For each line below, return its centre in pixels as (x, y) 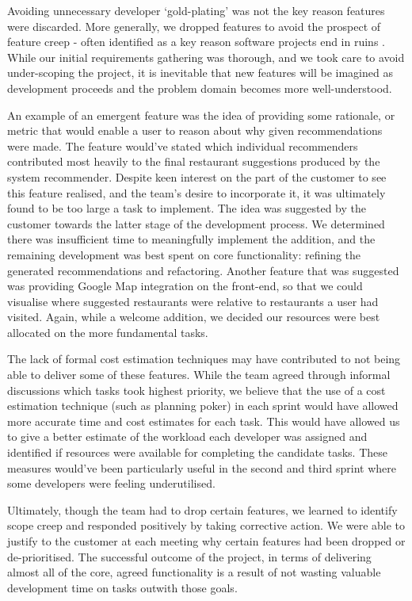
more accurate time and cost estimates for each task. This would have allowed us (204, 421)
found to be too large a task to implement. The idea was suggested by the (187, 208)
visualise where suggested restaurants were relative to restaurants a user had (193, 301)
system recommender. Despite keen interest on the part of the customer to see (197, 176)
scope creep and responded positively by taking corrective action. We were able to (206, 525)
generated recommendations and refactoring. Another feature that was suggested (203, 270)
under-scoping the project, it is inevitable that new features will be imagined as (200, 73)
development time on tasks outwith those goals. (122, 587)
